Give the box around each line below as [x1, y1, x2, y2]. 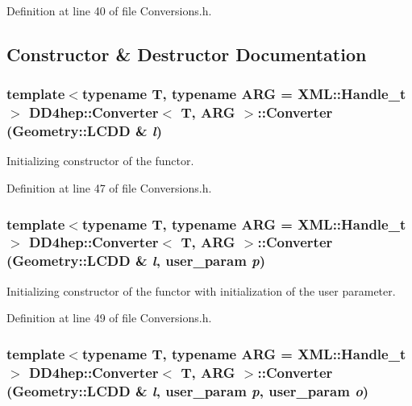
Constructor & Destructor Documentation [6, 41, 367, 66]
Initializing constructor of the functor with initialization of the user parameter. [6, 282, 396, 299]
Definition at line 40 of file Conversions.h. [6, 2, 212, 19]
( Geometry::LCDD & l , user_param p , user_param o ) [6, 380, 369, 400]
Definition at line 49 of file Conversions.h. [6, 309, 212, 326]
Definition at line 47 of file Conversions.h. [6, 180, 212, 197]
